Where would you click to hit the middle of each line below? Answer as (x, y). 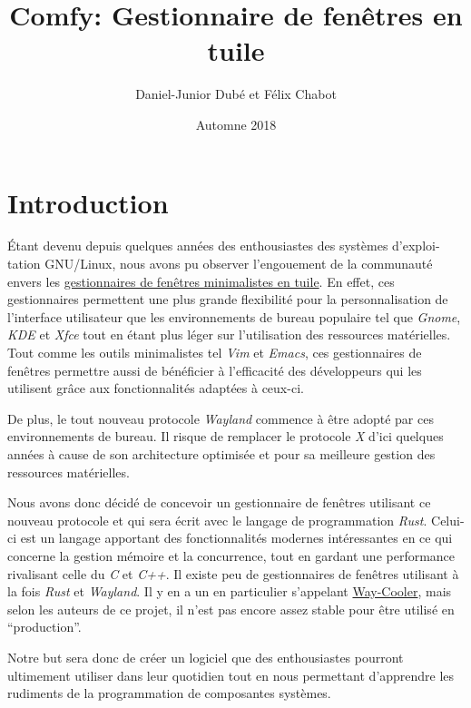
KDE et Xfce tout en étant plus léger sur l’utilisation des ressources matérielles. (229, 334)
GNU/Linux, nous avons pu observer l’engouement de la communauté (239, 264)
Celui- (448, 520)
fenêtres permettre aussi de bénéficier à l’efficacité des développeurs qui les (215, 370)
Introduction (88, 202)
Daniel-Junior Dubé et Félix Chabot (236, 94)
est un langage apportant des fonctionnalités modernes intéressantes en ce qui (236, 538)
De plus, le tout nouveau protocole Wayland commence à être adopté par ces (221, 418)
